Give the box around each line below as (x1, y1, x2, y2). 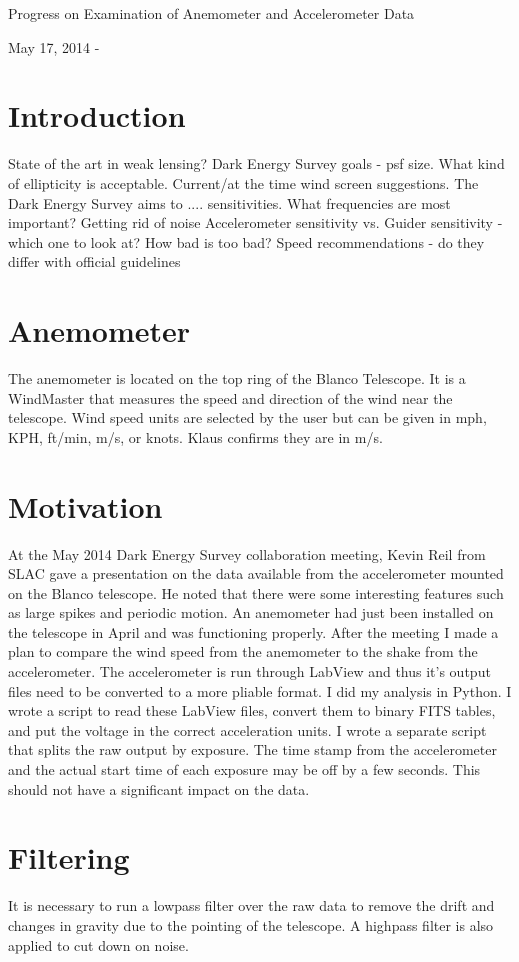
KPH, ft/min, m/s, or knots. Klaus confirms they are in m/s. (8, 426, 383, 447)
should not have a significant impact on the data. (8, 778, 310, 799)
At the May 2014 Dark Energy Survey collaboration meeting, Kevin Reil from (8, 543, 486, 564)
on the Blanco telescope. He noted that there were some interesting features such (8, 582, 504, 603)
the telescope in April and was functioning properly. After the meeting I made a (8, 621, 499, 642)
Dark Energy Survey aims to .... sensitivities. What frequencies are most (8, 192, 451, 213)
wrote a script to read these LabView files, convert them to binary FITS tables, (8, 700, 496, 721)
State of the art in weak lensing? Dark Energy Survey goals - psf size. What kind (8, 153, 505, 174)
